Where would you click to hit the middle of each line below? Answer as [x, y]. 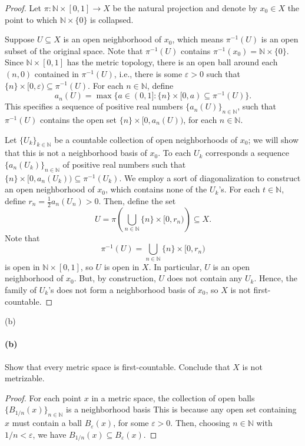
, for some [131, 423]
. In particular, [175, 266]
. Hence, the [276, 278]
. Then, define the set [137, 201]
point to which [31, 19]
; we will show [273, 139]
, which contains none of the [156, 189]
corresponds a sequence [247, 153]
